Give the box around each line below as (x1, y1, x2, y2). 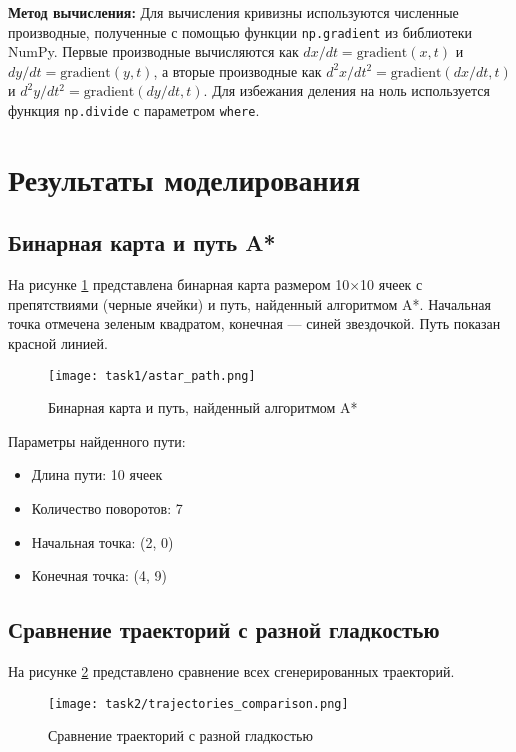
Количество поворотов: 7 (31, 498, 183, 519)
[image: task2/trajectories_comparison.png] (48, 696, 349, 711)
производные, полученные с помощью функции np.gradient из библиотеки (8, 21, 473, 42)
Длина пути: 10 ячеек (31, 464, 163, 485)
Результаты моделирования (8, 158, 361, 199)
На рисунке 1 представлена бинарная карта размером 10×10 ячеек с (8, 274, 423, 295)
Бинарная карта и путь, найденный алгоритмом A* (48, 397, 358, 418)
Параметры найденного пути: (8, 430, 186, 451)
